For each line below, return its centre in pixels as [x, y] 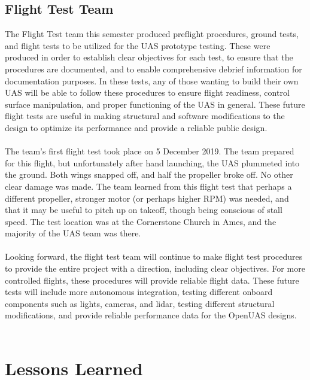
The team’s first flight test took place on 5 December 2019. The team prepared [150, 151]
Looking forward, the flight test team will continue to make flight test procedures [154, 256]
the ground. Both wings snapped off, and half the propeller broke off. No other [149, 174]
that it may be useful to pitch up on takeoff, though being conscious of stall [144, 210]
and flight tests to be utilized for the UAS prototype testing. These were [138, 45]
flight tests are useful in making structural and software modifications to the [145, 116]
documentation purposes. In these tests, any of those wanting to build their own [152, 80]
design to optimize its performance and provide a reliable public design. [136, 127]
